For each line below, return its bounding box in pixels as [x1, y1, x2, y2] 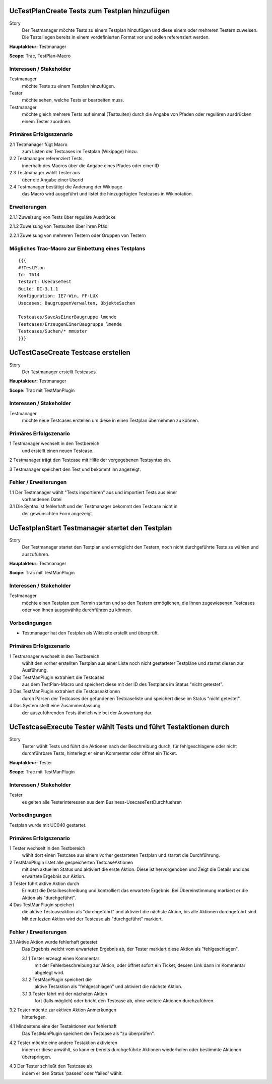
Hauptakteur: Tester [9, 759, 52, 765]
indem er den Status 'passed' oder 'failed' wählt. [22, 1070, 123, 1076]
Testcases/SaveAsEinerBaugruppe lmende [18, 314, 117, 320]
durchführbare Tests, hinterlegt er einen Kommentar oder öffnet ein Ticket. [22, 750, 177, 756]
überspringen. [22, 1054, 51, 1060]
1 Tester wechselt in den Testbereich [9, 845, 86, 851]
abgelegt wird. [34, 969, 65, 975]
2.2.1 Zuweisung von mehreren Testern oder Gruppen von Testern [9, 232, 146, 238]
